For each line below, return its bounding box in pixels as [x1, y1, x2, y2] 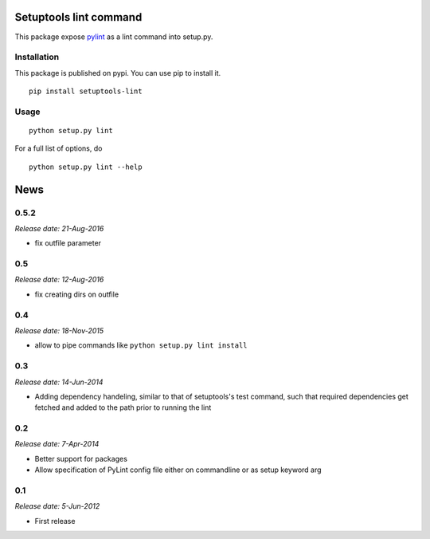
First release [34, 516, 76, 525]
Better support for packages [34, 454, 127, 463]
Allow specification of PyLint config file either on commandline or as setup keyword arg [34, 465, 322, 474]
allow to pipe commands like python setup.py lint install [34, 340, 248, 350]
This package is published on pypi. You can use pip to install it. [14, 68, 221, 77]
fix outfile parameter [34, 238, 102, 248]
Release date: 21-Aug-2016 [14, 223, 104, 233]
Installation [14, 52, 60, 63]
